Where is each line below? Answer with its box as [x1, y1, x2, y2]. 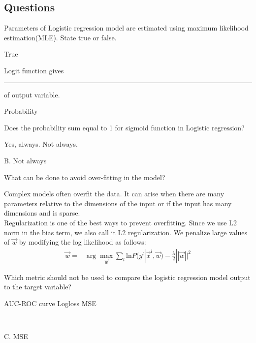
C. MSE [4, 331, 28, 341]
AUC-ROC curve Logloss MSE [4, 298, 96, 308]
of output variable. [4, 89, 60, 99]
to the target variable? [4, 281, 71, 292]
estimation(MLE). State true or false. [4, 32, 117, 42]
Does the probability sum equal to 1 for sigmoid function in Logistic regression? [4, 122, 245, 132]
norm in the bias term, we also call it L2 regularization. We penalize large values [4, 227, 248, 237]
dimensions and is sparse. [4, 208, 80, 218]
